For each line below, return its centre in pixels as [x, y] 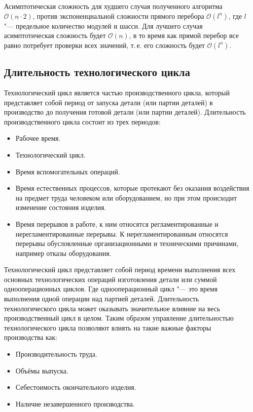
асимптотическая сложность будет [55, 35]
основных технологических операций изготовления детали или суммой [110, 279]
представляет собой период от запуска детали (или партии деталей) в [108, 102]
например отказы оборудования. [63, 253]
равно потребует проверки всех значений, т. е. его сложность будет [105, 45]
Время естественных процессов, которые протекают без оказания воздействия [132, 188]
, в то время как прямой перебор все [184, 35]
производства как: [31, 337]
